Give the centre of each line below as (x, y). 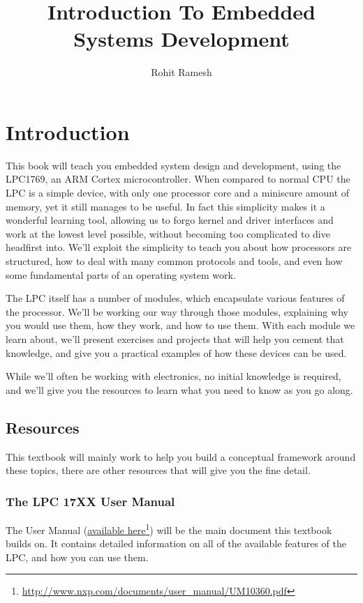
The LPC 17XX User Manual (90, 501)
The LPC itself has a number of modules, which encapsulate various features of (175, 298)
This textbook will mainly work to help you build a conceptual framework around (181, 456)
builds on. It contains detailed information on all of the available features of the (176, 543)
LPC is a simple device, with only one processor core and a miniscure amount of (178, 193)
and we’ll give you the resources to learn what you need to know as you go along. (179, 389)
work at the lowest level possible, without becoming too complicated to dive (168, 233)
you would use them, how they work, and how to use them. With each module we (180, 325)
